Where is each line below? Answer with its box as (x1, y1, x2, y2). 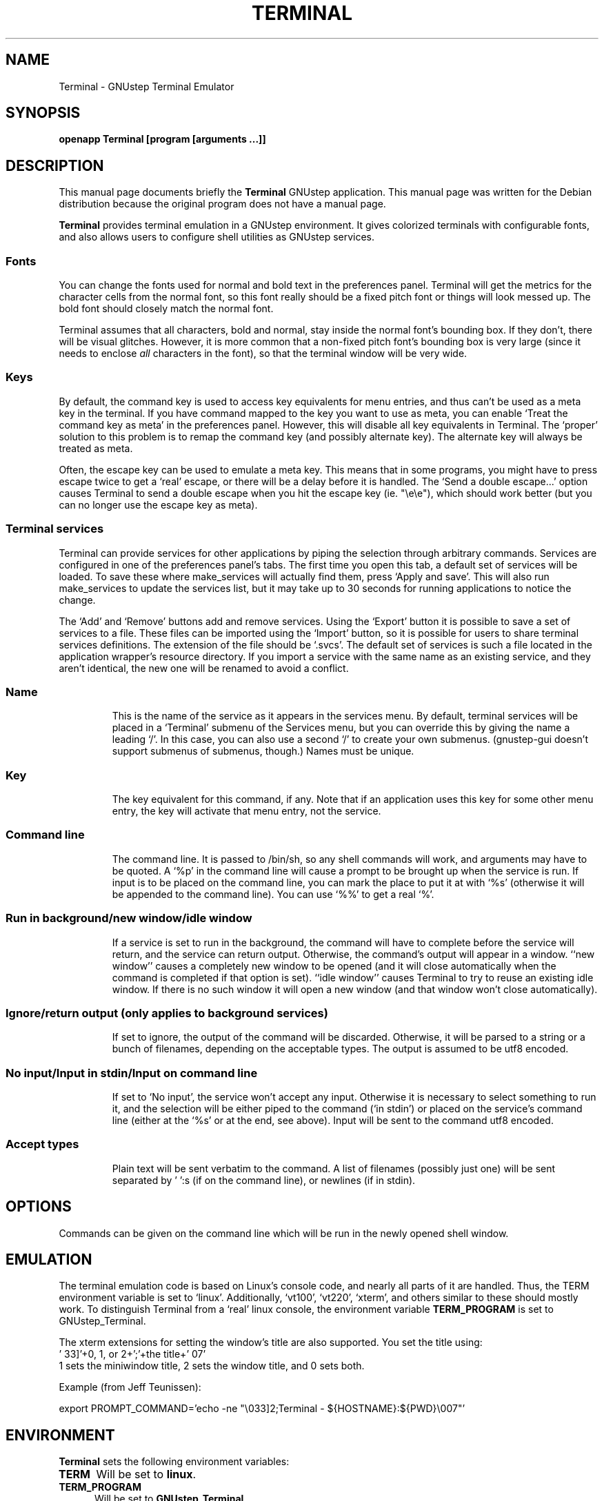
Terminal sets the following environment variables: (59, 1456, 290, 1468)
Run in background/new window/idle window (6, 911, 252, 926)
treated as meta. (59, 442, 133, 454)
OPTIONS (6, 1198, 72, 1216)
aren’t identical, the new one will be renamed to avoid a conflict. (59, 662, 349, 674)
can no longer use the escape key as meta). (59, 498, 258, 511)
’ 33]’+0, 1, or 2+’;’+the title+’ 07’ (59, 1348, 206, 1360)
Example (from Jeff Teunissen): (59, 1381, 201, 1393)
